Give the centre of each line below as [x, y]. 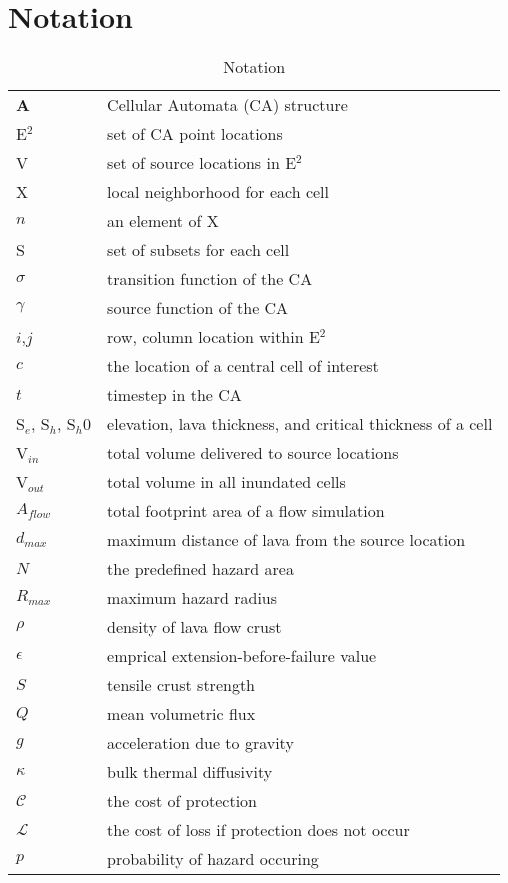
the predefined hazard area [200, 569]
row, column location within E [213, 337]
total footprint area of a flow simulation [246, 511]
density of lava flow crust [194, 627]
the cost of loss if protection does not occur [258, 830]
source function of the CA [198, 308]
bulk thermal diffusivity [190, 772]
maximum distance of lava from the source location [286, 540]
